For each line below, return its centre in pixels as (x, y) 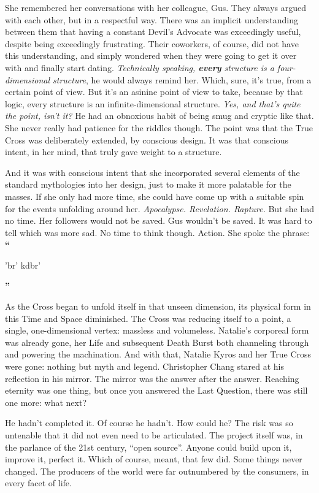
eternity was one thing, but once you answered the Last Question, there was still (156, 390)
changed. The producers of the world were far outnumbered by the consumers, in (157, 471)
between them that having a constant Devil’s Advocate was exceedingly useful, (153, 32)
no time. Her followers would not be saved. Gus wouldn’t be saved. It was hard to (159, 220)
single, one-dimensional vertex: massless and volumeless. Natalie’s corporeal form (157, 330)
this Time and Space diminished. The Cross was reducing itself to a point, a (148, 318)
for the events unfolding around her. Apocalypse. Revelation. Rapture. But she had (159, 208)
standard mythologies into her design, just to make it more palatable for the (148, 184)
